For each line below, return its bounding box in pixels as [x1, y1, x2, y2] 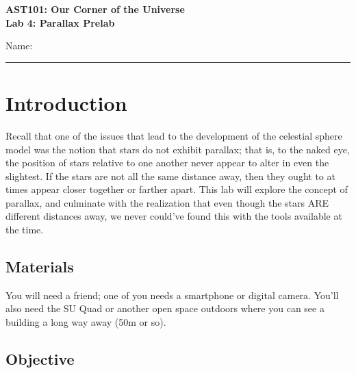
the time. [5, 222, 44, 237]
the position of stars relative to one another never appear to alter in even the [5, 155, 329, 170]
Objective [5, 348, 75, 370]
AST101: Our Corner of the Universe [5, 2, 185, 16]
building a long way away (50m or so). [5, 315, 166, 329]
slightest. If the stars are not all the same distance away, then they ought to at [5, 168, 335, 183]
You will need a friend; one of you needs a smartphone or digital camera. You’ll [5, 287, 339, 302]
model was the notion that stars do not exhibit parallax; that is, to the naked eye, [5, 142, 350, 156]
